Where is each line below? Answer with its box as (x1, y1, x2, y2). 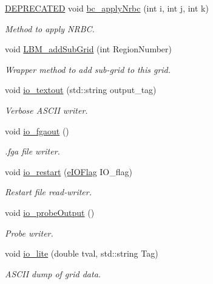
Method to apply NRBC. (5, 22, 95, 35)
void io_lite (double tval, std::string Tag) (5, 247, 158, 260)
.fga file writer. (5, 145, 60, 158)
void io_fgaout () (5, 124, 69, 137)
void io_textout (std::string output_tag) (5, 83, 157, 96)
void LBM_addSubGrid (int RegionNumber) (5, 43, 172, 55)
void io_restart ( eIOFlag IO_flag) (5, 165, 132, 178)
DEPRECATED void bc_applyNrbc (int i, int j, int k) (5, 2, 209, 14)
